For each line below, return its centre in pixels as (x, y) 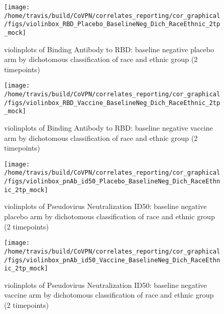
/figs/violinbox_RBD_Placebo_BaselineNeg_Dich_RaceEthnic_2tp (112, 24)
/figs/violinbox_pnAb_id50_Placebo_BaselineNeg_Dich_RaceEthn (112, 182)
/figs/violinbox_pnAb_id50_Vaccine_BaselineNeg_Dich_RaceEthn (112, 260)
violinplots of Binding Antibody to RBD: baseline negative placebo (109, 49)
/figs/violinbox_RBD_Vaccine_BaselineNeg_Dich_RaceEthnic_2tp (112, 103)
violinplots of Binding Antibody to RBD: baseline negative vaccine (109, 128)
